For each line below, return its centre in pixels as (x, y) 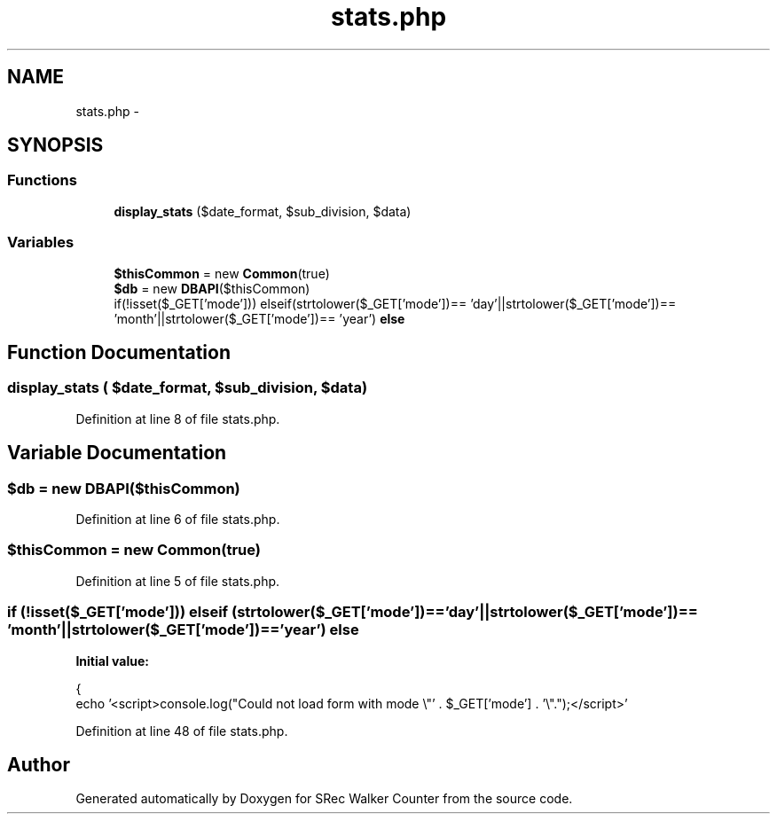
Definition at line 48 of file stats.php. (182, 731)
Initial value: (112, 661)
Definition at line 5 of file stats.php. (178, 581)
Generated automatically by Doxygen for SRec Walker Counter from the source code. (324, 799)
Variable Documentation (117, 453)
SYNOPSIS (55, 145)
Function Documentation (119, 352)
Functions (42, 180)
